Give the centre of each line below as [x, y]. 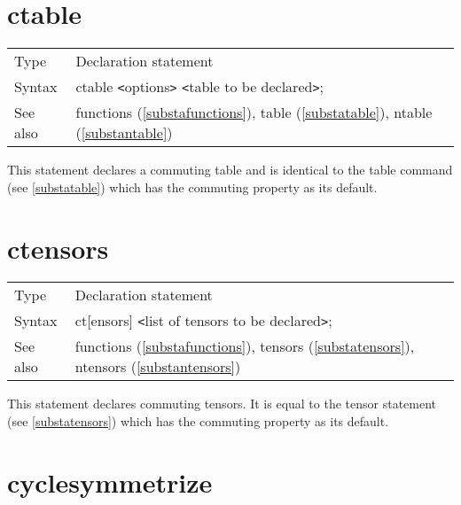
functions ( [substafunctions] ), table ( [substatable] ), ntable [254, 113]
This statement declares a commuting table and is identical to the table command [230, 170]
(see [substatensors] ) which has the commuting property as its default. [198, 421]
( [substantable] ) [124, 133]
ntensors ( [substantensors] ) [158, 367]
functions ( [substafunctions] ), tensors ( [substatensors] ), [245, 346]
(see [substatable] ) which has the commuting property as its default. [192, 186]
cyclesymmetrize [110, 482]
